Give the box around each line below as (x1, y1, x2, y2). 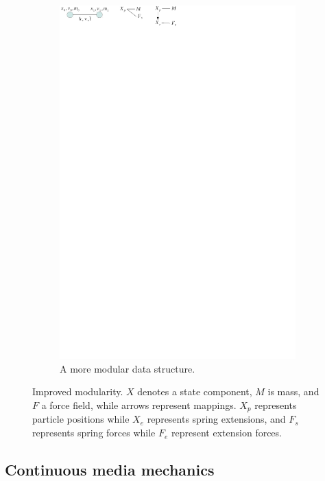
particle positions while (32, 412, 130, 426)
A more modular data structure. (60, 361, 195, 375)
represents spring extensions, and (147, 412, 286, 426)
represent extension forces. (171, 425, 282, 440)
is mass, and (267, 384, 320, 399)
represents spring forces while (32, 425, 156, 440)
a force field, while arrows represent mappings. (41, 398, 237, 412)
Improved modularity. (32, 384, 123, 399)
